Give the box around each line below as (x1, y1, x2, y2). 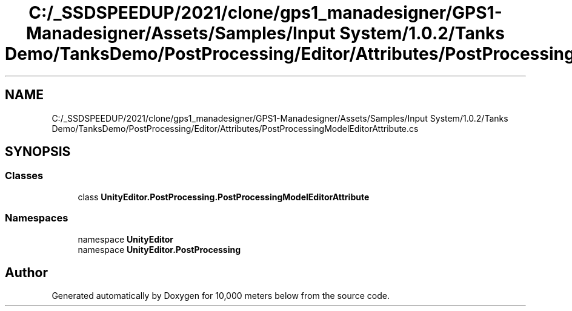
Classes (5, 169, 44, 182)
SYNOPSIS (5, 144, 71, 160)
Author (5, 264, 48, 280)
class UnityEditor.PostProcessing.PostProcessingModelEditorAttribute (78, 191, 370, 202)
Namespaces (5, 212, 68, 224)
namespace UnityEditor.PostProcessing (78, 244, 241, 255)
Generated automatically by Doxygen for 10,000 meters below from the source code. (52, 290, 390, 301)
